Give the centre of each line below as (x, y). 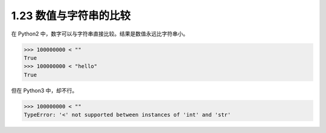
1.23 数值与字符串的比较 (71, 16)
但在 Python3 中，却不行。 (44, 90)
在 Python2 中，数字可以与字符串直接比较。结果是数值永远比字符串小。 (100, 34)
